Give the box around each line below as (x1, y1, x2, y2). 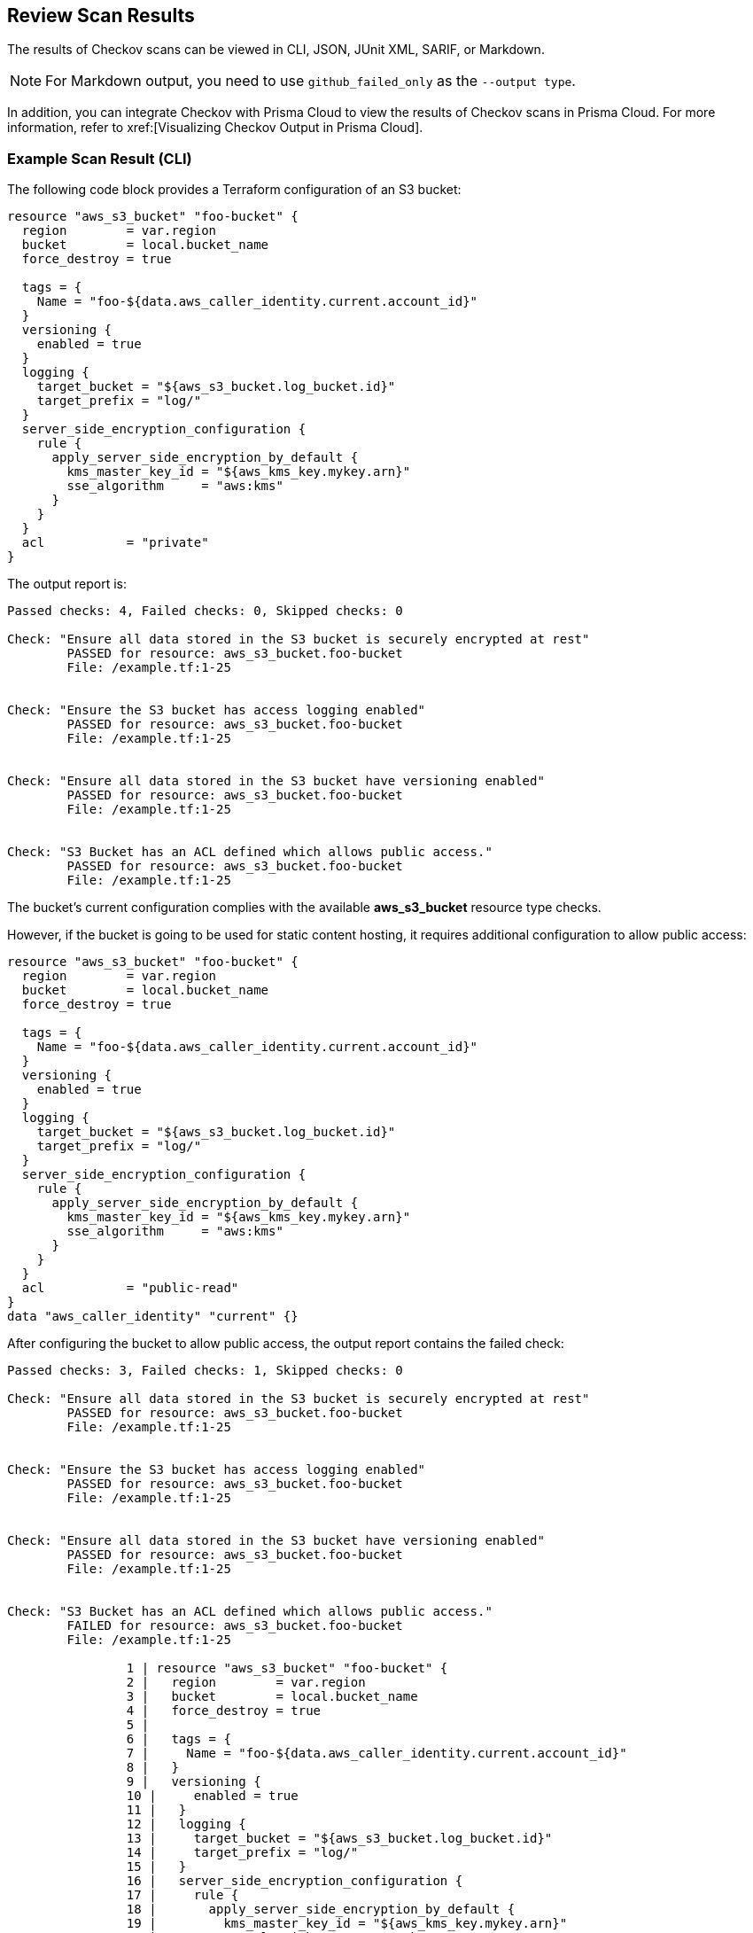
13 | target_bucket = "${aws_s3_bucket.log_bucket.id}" (126, 1831, 553, 1846)
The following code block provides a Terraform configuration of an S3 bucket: (7, 182, 462, 198)
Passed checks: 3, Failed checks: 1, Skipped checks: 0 (7, 1363, 403, 1378)
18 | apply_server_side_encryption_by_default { (126, 1902, 516, 1917)
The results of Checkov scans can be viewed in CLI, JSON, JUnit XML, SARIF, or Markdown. (7, 42, 545, 58)
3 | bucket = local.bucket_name (126, 1689, 418, 1704)
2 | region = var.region (126, 1675, 366, 1690)
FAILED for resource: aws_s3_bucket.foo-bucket (66, 1618, 403, 1633)
